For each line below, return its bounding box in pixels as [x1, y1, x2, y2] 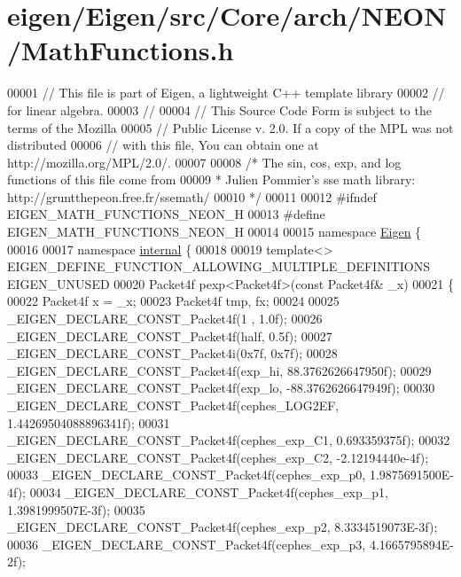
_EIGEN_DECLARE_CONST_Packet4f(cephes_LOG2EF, [7, 396, 340, 414]
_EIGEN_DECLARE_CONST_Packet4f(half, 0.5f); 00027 [7, 326, 332, 345]
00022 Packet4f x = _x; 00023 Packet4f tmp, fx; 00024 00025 [7, 292, 340, 310]
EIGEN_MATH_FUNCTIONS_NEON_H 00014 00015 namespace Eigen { [7, 222, 422, 241]
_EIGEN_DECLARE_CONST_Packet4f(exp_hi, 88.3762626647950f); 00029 [7, 361, 432, 379]
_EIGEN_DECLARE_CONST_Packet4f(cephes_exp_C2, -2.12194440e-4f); [7, 448, 429, 466]
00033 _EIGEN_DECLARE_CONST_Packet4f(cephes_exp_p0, [7, 465, 366, 484]
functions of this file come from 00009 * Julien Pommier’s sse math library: [7, 170, 416, 189]
